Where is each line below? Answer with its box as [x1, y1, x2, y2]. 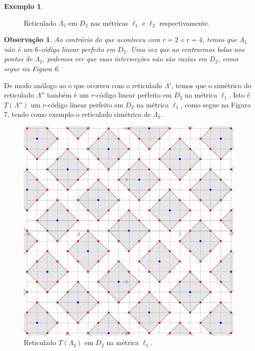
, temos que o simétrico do [171, 80, 252, 90]
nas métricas [90, 17, 128, 28]
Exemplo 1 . [4, 1, 43, 11]
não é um [4, 44, 33, 54]
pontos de [4, 53, 33, 64]
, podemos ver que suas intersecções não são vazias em [42, 53, 207, 64]
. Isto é [229, 90, 250, 100]
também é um [46, 90, 89, 100]
